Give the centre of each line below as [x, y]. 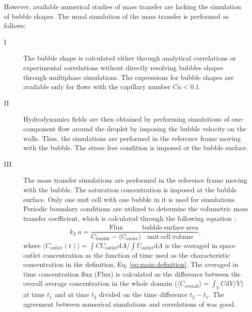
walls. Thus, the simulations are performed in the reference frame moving [132, 138]
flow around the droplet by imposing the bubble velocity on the [152, 128]
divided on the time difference [143, 294]
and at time [72, 294]
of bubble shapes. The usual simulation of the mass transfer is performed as [117, 16]
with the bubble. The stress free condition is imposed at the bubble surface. [136, 148]
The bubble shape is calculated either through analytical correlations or [130, 58]
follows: [15, 25]
